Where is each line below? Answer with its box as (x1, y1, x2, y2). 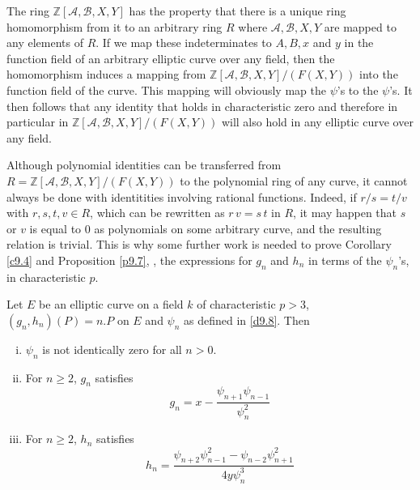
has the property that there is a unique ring (129, 2, 346, 19)
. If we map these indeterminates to (95, 34, 272, 51)
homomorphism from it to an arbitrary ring (6, 18, 223, 35)
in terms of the (308, 251, 382, 268)
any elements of (6, 34, 83, 51)
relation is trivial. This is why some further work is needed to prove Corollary (6, 236, 392, 253)
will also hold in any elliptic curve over (221, 113, 414, 130)
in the (344, 34, 374, 51)
